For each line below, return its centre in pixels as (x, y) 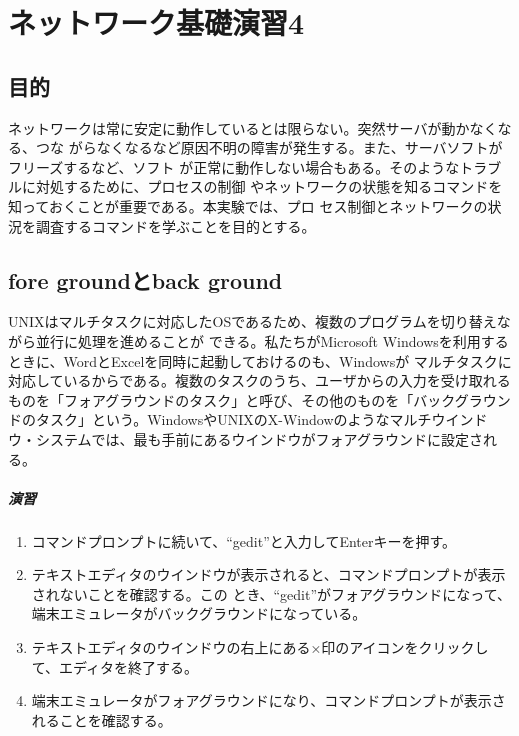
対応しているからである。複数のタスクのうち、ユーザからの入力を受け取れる (259, 380)
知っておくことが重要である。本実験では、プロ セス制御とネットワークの (248, 205)
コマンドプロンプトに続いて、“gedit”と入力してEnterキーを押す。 (244, 540)
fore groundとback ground (145, 279)
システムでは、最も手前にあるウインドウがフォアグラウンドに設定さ (259, 438)
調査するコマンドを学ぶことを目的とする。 (175, 225)
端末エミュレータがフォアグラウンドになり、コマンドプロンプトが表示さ (268, 700)
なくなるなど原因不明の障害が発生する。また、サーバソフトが (299, 147)
